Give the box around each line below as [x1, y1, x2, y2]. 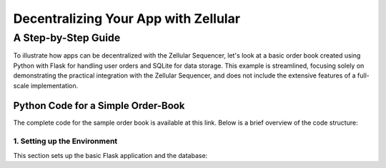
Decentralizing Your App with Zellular [13, 11, 241, 26]
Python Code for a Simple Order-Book [13, 100, 185, 112]
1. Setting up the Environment [13, 136, 118, 146]
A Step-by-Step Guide [13, 31, 121, 44]
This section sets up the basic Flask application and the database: [13, 151, 208, 159]
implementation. [30, 81, 79, 90]
